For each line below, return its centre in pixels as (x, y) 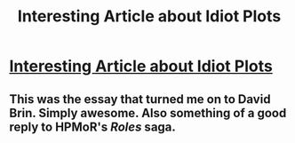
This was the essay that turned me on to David (140, 99)
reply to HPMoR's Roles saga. (92, 127)
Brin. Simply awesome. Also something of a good (148, 113)
